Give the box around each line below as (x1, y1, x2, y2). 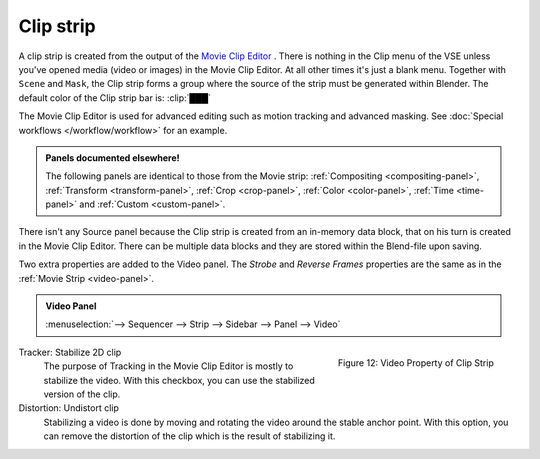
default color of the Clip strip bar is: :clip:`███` (18, 91, 212, 104)
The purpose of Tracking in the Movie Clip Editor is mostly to (43, 360, 294, 372)
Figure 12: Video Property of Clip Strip (337, 356, 494, 369)
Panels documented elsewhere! (45, 151, 180, 164)
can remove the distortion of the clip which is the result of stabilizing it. (43, 430, 336, 442)
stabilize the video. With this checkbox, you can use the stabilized (43, 374, 315, 386)
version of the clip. (43, 388, 121, 400)
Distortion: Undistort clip (18, 402, 120, 414)
